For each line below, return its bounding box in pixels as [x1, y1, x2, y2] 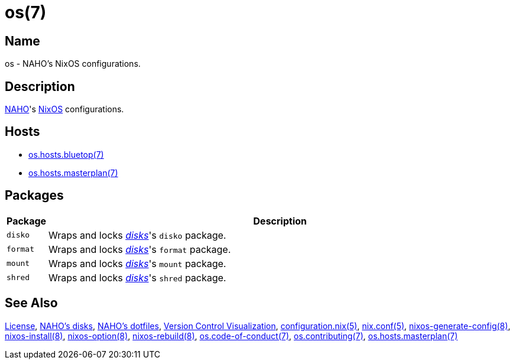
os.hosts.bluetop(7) [28, 149, 104, 160]
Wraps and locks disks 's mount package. [48, 257, 226, 269]
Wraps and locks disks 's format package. [48, 243, 231, 255]
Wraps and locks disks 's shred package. [48, 271, 226, 284]
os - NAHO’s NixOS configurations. [5, 58, 141, 69]
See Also [5, 295, 58, 311]
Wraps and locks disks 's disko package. [48, 229, 226, 241]
